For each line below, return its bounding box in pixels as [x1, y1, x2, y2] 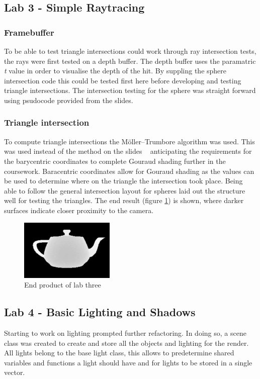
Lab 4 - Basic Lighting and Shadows [4, 304, 196, 320]
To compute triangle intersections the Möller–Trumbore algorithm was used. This [4, 136, 255, 146]
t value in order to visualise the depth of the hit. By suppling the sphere [4, 65, 227, 76]
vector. [4, 367, 25, 377]
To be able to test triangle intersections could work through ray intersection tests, [4, 46, 256, 56]
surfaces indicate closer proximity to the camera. [4, 205, 154, 215]
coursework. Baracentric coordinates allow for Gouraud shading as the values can [4, 165, 254, 176]
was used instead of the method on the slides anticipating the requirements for [4, 146, 252, 156]
